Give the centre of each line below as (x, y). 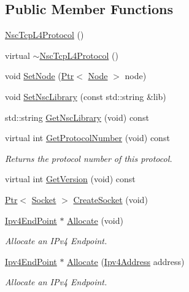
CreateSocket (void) (110, 199)
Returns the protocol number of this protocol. (89, 158)
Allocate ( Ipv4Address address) (126, 261)
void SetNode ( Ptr (40, 76)
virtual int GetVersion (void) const (70, 179)
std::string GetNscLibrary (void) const (77, 117)
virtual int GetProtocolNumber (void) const (87, 138)
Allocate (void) (95, 220)
